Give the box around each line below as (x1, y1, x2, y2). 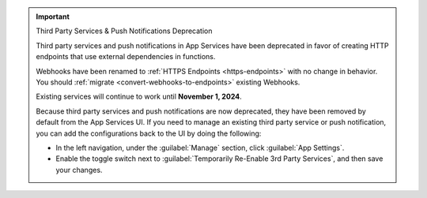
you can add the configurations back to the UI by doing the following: (36, 129, 262, 138)
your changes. (55, 165, 103, 174)
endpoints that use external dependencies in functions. (36, 52, 216, 62)
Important (36, 12, 70, 21)
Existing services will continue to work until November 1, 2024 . (36, 92, 242, 102)
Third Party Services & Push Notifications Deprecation (36, 26, 213, 35)
